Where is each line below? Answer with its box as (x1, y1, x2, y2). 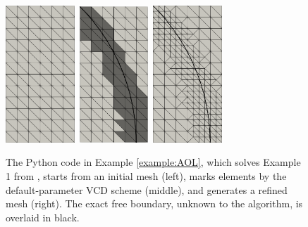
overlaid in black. (6, 209, 80, 224)
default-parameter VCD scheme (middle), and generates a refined (6, 182, 288, 197)
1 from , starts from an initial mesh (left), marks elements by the (6, 168, 287, 183)
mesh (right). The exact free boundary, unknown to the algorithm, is (6, 196, 303, 211)
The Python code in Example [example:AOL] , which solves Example (6, 155, 301, 169)
